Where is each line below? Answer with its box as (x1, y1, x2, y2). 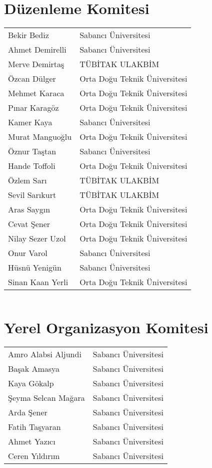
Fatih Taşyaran (8, 421, 61, 433)
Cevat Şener (8, 218, 50, 230)
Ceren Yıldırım (8, 450, 60, 462)
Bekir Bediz (8, 29, 49, 41)
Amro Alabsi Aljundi (8, 348, 81, 360)
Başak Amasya (8, 363, 60, 375)
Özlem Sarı (8, 174, 47, 186)
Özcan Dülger (8, 73, 56, 85)
